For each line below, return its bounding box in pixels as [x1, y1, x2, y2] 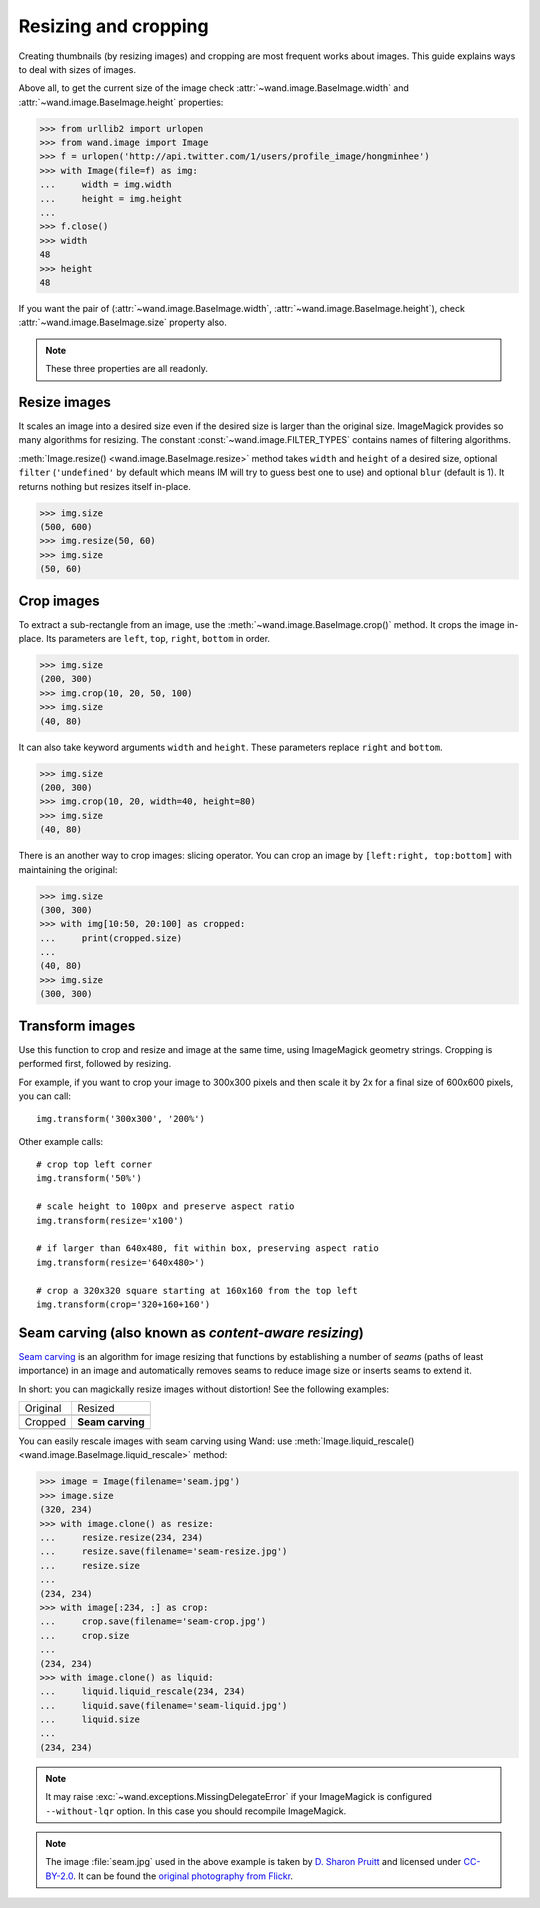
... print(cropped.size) [39, 932, 183, 944]
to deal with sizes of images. [18, 63, 137, 75]
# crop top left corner [36, 1159, 153, 1170]
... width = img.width [39, 179, 172, 190]
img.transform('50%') [36, 1173, 142, 1184]
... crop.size [39, 1630, 130, 1641]
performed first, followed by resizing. [18, 1058, 172, 1070]
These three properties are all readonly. [45, 363, 209, 375]
